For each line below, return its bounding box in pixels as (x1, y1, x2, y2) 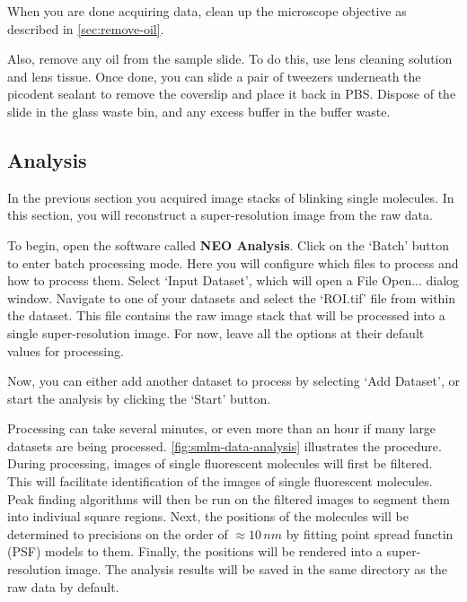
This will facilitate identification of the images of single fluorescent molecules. (7, 472, 433, 491)
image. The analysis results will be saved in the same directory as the (65, 560, 447, 579)
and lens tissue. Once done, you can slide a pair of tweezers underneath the (7, 66, 421, 85)
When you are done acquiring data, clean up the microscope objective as (7, 2, 407, 20)
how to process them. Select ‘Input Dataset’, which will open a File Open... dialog (7, 271, 460, 290)
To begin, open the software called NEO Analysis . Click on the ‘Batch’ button (7, 235, 450, 254)
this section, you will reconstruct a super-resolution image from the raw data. (7, 205, 433, 224)
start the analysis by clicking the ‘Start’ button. (7, 388, 271, 407)
